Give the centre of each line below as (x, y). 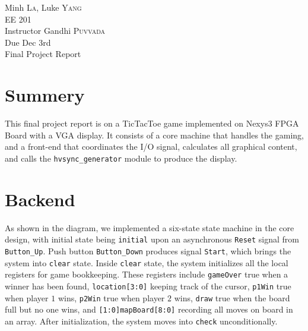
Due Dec (20, 42)
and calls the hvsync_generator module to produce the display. (121, 158)
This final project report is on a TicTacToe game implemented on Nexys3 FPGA (152, 123)
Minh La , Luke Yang (43, 7)
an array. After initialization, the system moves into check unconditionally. (141, 321)
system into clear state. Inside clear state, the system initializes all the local (147, 262)
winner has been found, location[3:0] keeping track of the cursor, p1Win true (148, 286)
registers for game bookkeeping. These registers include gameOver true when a (147, 274)
